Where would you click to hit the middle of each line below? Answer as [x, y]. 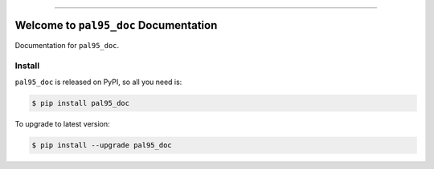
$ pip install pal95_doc [81, 103]
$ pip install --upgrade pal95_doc [102, 145]
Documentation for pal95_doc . [67, 45]
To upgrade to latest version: [62, 123]
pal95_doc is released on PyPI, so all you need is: [98, 82]
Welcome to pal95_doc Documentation [116, 25]
